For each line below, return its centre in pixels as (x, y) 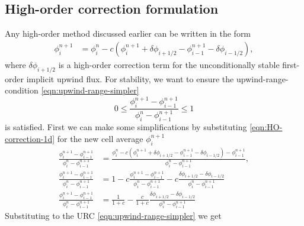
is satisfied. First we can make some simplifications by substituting (126, 127)
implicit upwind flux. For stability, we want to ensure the (130, 78)
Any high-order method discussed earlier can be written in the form (128, 33)
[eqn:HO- (266, 127)
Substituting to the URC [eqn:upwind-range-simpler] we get (113, 216)
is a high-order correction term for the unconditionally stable (169, 64)
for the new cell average (100, 138)
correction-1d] (30, 138)
